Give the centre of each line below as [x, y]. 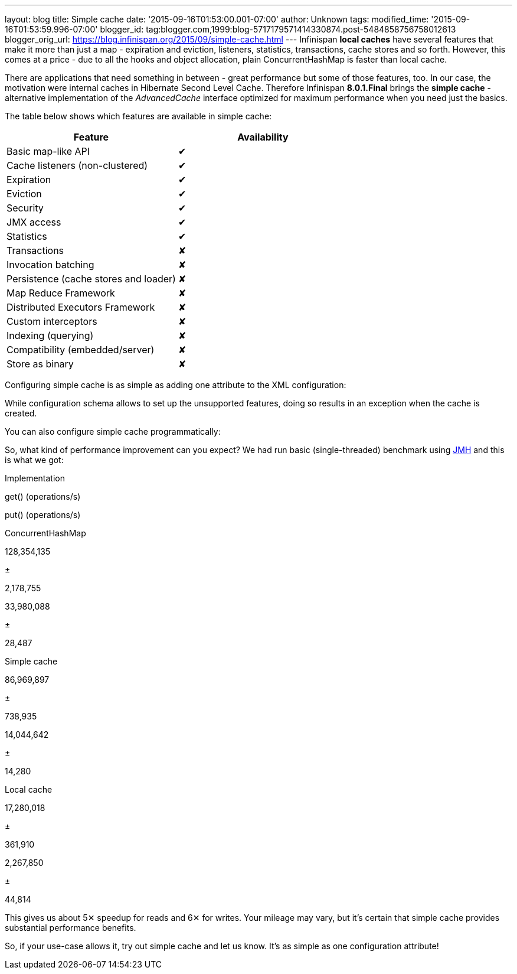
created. [21, 413]
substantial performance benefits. [71, 928]
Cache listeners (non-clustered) [77, 165]
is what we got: [34, 460]
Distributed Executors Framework [81, 307]
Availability [263, 137]
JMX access [34, 222]
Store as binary [40, 364]
